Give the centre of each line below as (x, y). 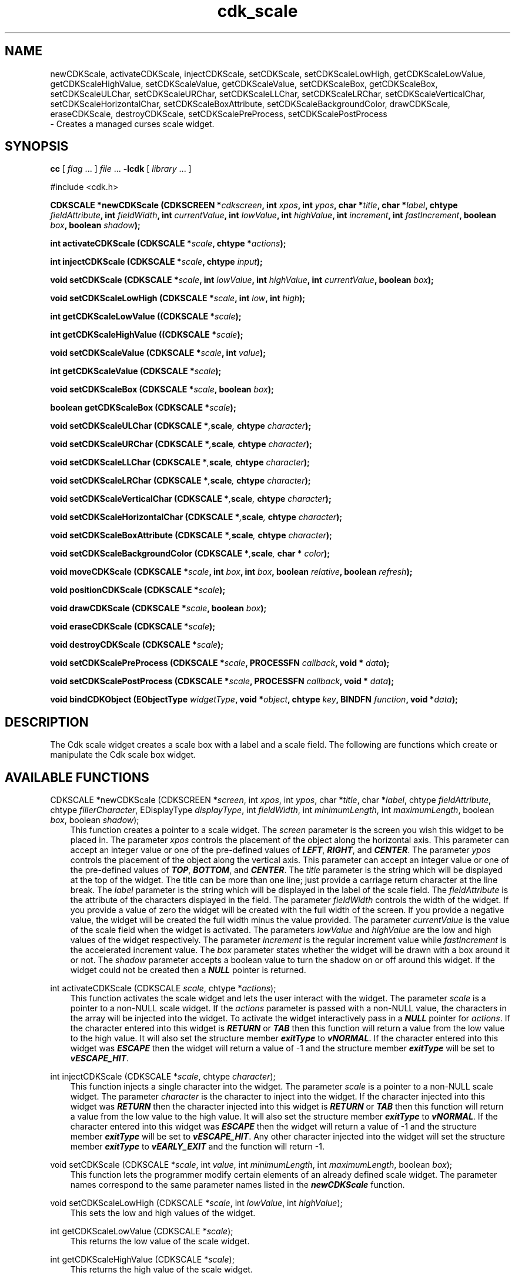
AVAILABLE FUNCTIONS (77, 777)
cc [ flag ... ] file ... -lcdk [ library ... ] (121, 169)
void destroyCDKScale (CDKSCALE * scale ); (137, 645)
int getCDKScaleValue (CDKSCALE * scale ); (136, 371)
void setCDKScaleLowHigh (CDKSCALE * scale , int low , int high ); (178, 298)
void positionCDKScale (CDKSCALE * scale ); (138, 590)
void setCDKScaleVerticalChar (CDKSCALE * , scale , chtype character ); (191, 499)
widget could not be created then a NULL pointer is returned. (188, 970)
